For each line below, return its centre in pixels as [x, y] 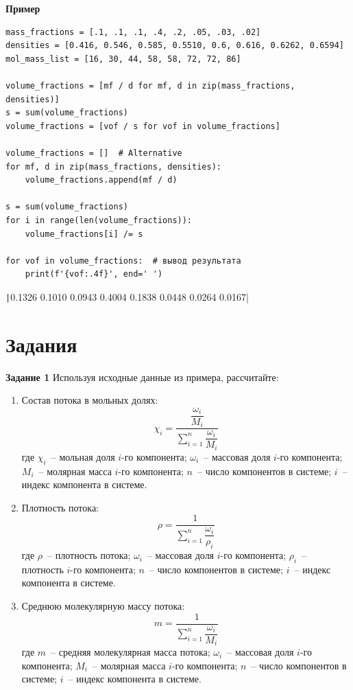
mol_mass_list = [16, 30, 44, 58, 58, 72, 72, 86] [123, 59]
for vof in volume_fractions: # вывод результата [123, 261]
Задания [41, 344]
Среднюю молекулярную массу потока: [103, 606]
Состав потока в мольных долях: [90, 400]
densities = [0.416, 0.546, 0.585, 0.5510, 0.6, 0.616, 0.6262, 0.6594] [175, 46]
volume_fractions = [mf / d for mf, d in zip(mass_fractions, [150, 85]
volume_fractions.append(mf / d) [101, 180]
